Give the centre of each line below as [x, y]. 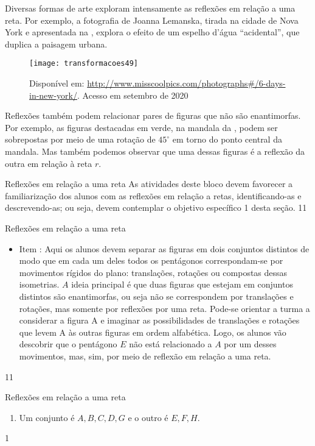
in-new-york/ [53, 95]
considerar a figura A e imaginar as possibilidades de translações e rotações [159, 320]
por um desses [250, 344]
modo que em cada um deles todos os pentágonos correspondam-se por [151, 260]
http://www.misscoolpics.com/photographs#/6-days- [186, 83]
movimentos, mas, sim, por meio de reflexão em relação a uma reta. [145, 356]
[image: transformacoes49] [84, 64]
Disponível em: [57, 83]
